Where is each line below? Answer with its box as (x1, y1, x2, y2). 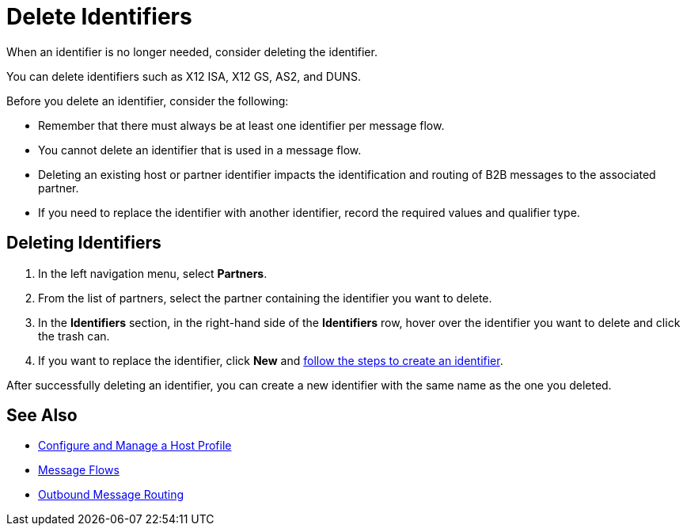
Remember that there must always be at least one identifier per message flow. (38, 118, 445, 132)
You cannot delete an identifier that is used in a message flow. (38, 142, 362, 157)
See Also (6, 405, 78, 426)
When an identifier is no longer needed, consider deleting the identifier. (6, 44, 378, 59)
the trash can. (38, 329, 110, 343)
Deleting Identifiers (6, 233, 161, 253)
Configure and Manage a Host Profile (38, 439, 232, 453)
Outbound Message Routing (38, 488, 184, 502)
